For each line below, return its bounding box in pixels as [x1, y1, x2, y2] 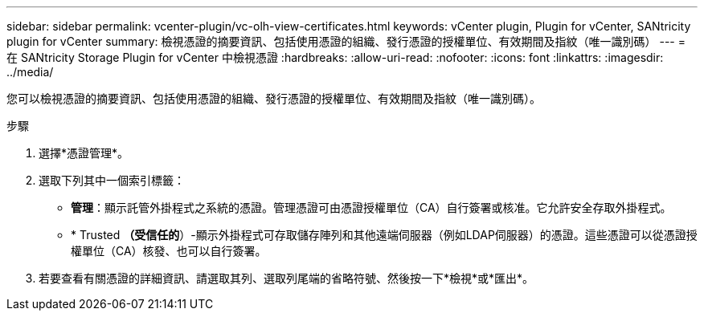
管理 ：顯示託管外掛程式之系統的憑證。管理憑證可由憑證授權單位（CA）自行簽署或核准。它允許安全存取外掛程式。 [71, 201, 672, 214]
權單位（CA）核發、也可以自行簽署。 [71, 244, 267, 258]
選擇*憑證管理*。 [39, 146, 129, 160]
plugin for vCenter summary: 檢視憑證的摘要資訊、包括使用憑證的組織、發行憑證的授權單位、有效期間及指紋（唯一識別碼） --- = [6, 35, 686, 48]
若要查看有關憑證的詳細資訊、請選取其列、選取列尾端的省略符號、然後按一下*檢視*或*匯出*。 [39, 271, 534, 285]
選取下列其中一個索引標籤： [39, 173, 185, 187]
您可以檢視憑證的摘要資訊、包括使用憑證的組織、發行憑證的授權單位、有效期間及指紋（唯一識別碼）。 [6, 91, 541, 105]
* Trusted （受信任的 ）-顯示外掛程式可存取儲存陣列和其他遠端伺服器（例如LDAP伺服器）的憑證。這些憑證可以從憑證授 [71, 228, 698, 242]
